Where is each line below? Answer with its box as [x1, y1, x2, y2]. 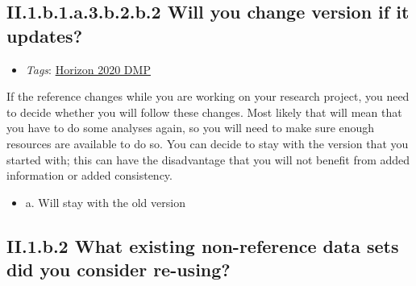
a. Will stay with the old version [25, 193, 185, 210]
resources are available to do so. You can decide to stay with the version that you [6, 135, 409, 151]
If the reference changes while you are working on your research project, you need [6, 88, 410, 105]
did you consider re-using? [6, 257, 231, 282]
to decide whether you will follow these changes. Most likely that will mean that [6, 103, 402, 120]
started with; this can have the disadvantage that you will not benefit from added [6, 151, 410, 168]
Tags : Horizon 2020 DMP [25, 60, 151, 77]
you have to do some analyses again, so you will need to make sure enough [6, 119, 375, 136]
